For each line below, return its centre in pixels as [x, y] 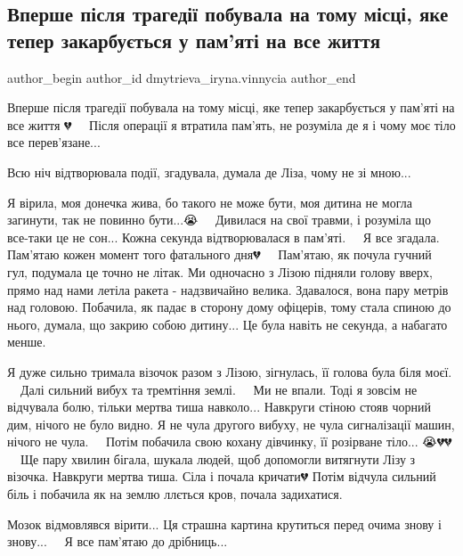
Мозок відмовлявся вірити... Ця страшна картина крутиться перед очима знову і [224, 523]
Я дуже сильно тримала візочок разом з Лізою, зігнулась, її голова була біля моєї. [230, 371]
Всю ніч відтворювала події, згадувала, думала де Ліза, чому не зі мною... [209, 172]
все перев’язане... [54, 142]
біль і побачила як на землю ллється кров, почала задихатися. [175, 494]
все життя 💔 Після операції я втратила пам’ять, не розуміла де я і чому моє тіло [231, 124]
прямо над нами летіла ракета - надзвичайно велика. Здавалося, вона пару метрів [228, 289]
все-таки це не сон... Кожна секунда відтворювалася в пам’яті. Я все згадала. [223, 237]
